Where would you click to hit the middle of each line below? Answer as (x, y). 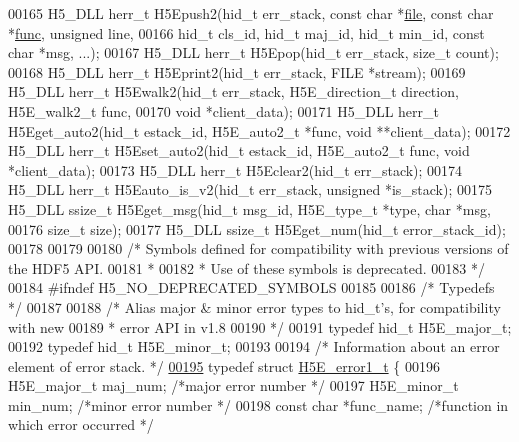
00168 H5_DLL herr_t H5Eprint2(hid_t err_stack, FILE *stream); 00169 (237, 71)
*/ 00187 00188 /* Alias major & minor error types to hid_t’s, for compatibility (254, 306)
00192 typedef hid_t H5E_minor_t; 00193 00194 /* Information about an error (254, 346)
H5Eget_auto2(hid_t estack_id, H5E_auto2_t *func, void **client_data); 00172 (259, 130)
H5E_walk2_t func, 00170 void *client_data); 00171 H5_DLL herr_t (224, 110)
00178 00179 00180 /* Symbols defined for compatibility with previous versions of (258, 248)
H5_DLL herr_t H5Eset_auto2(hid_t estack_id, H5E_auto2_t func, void (239, 150)
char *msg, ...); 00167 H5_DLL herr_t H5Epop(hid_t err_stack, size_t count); (253, 52)
